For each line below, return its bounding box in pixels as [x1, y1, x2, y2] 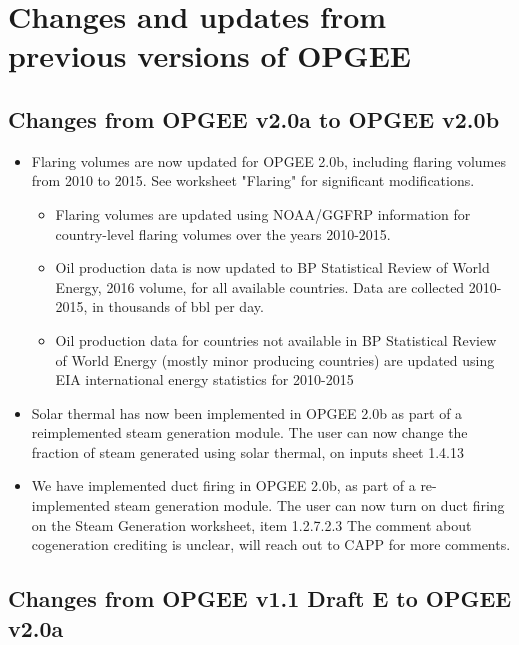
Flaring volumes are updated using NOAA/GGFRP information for [55, 203, 471, 224]
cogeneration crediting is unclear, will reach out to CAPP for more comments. [31, 534, 511, 555]
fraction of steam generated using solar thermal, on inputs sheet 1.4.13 [31, 441, 465, 462]
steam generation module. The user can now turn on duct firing [114, 495, 505, 516]
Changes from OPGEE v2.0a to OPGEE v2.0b [8, 103, 500, 134]
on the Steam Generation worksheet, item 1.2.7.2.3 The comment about [31, 514, 472, 535]
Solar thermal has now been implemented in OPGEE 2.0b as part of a [31, 402, 463, 423]
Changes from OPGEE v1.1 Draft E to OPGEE [8, 583, 512, 614]
